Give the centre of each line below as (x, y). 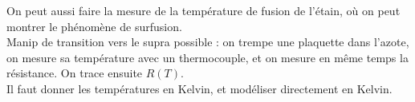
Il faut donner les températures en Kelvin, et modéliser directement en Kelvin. (199, 88)
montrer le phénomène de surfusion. (94, 26)
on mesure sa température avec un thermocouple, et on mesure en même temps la (207, 57)
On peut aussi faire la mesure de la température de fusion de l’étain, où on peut (203, 10)
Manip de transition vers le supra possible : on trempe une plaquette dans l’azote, (208, 42)
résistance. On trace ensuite (75, 73)
